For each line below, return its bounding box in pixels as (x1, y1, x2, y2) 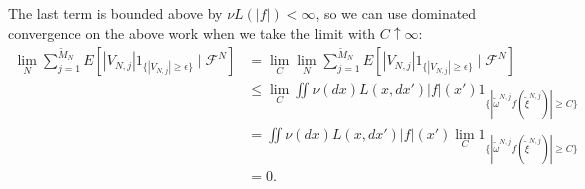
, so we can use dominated (315, 3, 477, 23)
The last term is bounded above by (8, 3, 223, 23)
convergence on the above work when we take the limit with (8, 22, 376, 43)
